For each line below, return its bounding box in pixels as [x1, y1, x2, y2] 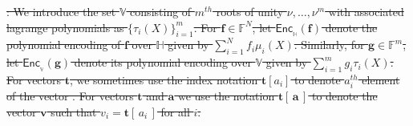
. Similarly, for [294, 36, 365, 53]
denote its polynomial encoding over [74, 54, 252, 71]
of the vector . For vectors [6, 87, 134, 104]
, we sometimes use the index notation [69, 71, 258, 87]
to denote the [311, 87, 378, 104]
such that [51, 103, 97, 120]
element [362, 71, 400, 87]
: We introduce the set [6, 3, 116, 19]
